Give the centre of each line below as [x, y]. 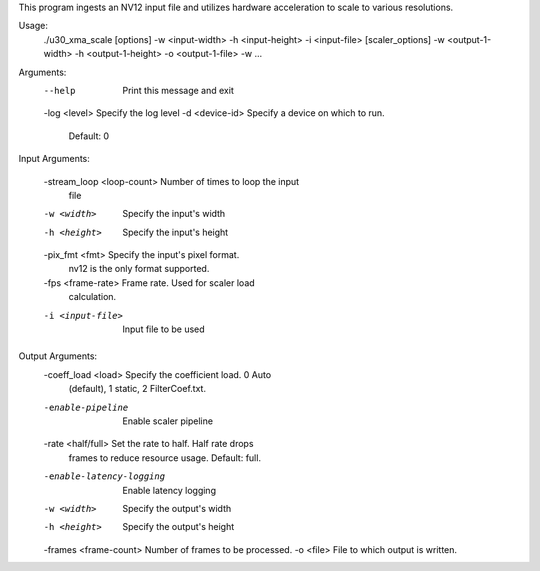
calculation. [92, 297]
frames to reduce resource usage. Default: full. [165, 457]
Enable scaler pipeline [168, 421]
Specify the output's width [177, 508]
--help [59, 90]
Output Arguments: [58, 356]
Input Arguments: [54, 159]
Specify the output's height [178, 527]
